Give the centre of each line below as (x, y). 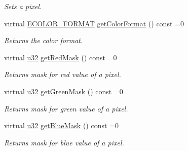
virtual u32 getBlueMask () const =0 (61, 125)
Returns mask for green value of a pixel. (66, 108)
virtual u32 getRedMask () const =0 (61, 57)
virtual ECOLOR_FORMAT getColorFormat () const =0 (94, 23)
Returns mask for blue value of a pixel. (64, 142)
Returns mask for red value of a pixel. (63, 74)
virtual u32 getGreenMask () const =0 (64, 91)
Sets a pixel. (23, 6)
